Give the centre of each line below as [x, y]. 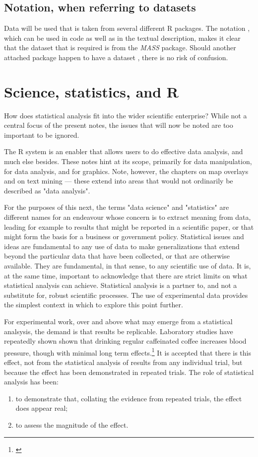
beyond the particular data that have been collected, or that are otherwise [117, 256]
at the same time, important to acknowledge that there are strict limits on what [126, 275]
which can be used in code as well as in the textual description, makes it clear [122, 38]
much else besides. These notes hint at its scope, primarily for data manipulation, [128, 161]
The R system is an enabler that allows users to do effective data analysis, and [124, 151]
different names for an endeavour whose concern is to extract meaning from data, [128, 217]
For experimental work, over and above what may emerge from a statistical [118, 321]
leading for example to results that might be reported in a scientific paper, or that [129, 227]
